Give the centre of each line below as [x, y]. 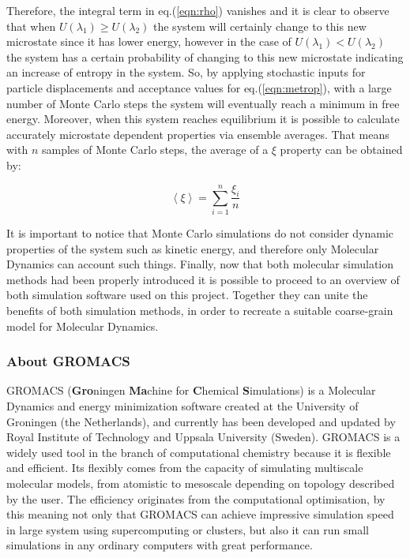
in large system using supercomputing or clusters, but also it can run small [188, 529]
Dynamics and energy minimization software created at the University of [182, 406]
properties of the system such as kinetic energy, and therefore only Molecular [193, 248]
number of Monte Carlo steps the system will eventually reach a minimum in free [203, 103]
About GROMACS [68, 361]
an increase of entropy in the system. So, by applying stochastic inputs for [186, 72]
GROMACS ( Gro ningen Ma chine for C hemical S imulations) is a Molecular [191, 390]
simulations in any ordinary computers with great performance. [160, 545]
